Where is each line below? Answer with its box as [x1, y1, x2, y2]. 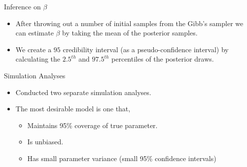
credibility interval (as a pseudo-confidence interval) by [63, 44, 229, 54]
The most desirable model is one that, [15, 103, 131, 114]
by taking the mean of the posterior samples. [62, 28, 198, 38]
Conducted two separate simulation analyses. [15, 87, 151, 97]
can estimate [15, 28, 54, 38]
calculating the [15, 54, 61, 64]
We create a [15, 44, 52, 54]
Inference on [4, 1, 41, 11]
